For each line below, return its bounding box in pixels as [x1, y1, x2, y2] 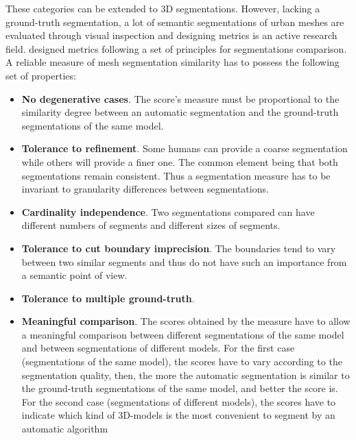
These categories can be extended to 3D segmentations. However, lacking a [5, 1, 320, 15]
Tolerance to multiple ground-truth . [21, 291, 195, 305]
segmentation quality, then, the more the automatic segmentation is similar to [21, 367, 350, 382]
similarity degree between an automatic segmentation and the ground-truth [21, 105, 339, 119]
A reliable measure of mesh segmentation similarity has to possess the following [5, 55, 340, 69]
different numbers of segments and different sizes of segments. [21, 218, 281, 232]
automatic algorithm [21, 421, 108, 436]
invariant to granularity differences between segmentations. [21, 182, 269, 196]
